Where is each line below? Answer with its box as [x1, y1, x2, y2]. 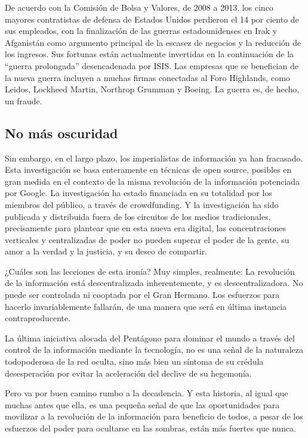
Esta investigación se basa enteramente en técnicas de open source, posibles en [5, 163, 292, 176]
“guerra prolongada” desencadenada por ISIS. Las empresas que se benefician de [5, 59, 298, 72]
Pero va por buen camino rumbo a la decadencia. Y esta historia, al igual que [5, 387, 288, 399]
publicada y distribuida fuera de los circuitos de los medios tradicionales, [5, 210, 271, 222]
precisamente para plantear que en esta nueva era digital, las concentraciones [5, 222, 287, 234]
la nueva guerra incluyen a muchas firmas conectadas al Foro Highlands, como [5, 71, 290, 83]
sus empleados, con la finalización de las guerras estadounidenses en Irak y [5, 24, 278, 37]
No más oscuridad [5, 123, 118, 142]
